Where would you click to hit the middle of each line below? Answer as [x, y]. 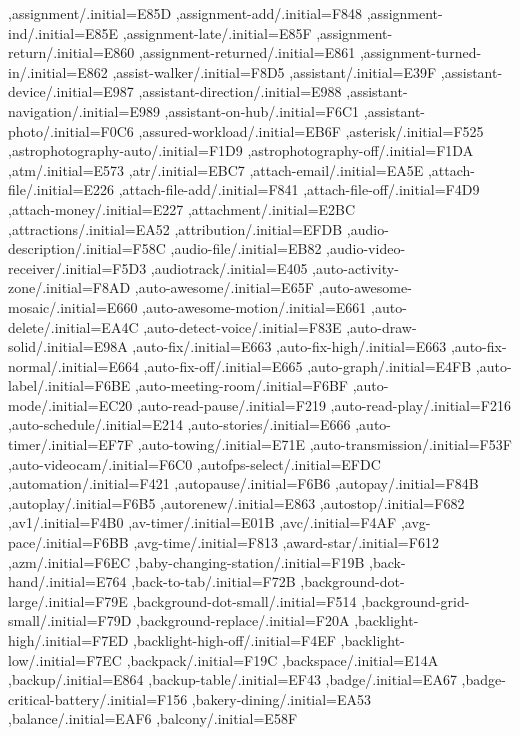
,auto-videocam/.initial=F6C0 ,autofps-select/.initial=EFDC [194, 463]
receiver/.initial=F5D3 [77, 267]
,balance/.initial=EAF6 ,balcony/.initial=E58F [153, 718]
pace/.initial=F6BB [68, 542]
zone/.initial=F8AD [69, 287]
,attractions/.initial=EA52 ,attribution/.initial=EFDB [175, 228]
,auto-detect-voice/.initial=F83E [242, 326]
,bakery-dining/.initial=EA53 [281, 698]
